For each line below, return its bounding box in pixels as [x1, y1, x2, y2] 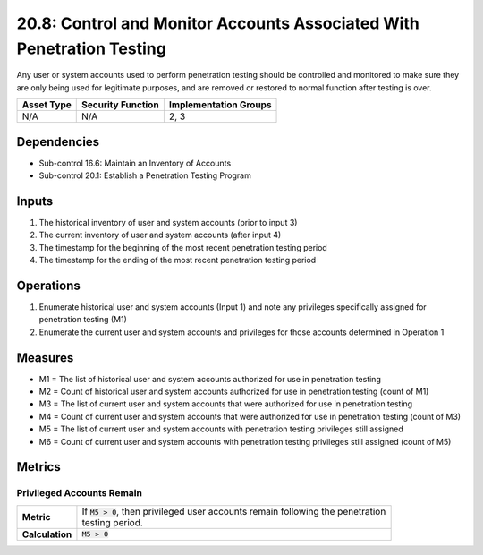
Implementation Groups [168, 98, 272, 111]
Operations [16, 277, 80, 293]
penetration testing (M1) [38, 314, 127, 325]
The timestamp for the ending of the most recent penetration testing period [38, 255, 317, 266]
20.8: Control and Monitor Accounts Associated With [16, 13, 419, 33]
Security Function [81, 98, 160, 111]
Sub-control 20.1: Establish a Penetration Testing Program [38, 170, 252, 181]
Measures [16, 350, 74, 365]
